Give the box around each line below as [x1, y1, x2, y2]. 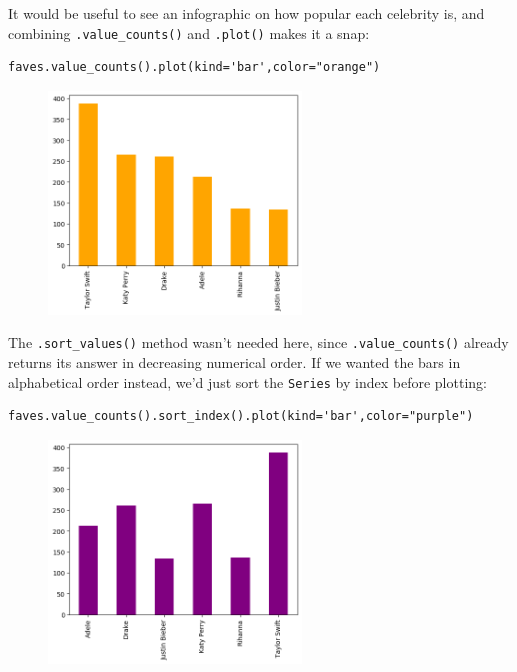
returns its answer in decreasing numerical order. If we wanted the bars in [8, 352, 461, 373]
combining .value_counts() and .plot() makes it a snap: [8, 22, 370, 43]
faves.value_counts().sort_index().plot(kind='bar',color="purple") [8, 409, 474, 424]
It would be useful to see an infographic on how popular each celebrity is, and [8, 3, 485, 23]
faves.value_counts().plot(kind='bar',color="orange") [8, 60, 381, 75]
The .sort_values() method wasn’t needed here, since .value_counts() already [8, 332, 509, 353]
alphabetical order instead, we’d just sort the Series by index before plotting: [8, 371, 487, 392]
